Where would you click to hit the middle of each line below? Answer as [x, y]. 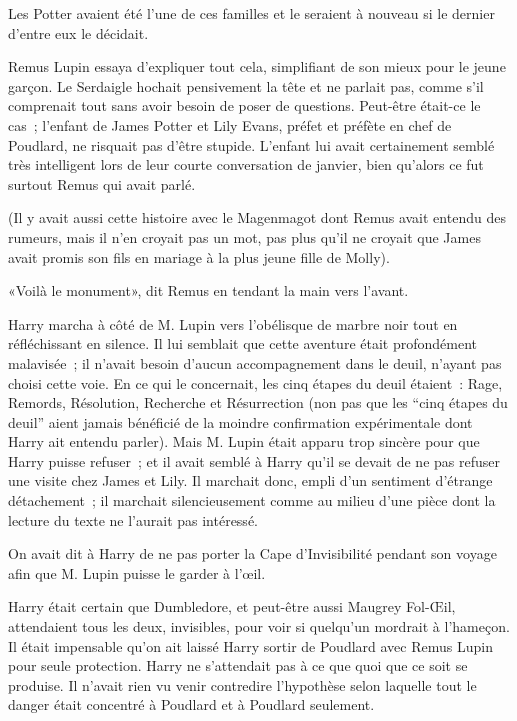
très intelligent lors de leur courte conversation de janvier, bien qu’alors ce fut [246, 164]
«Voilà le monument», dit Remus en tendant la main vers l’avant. [208, 290]
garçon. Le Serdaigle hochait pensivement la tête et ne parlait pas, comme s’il [246, 85]
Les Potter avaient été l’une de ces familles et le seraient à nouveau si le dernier [251, 13]
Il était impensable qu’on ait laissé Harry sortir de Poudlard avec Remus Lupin [250, 645]
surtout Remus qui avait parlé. [102, 183]
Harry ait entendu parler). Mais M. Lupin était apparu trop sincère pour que [244, 441]
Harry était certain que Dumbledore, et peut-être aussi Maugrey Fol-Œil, [232, 606]
